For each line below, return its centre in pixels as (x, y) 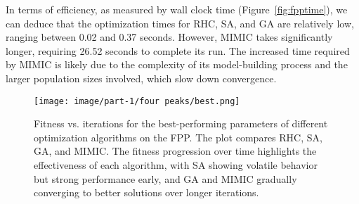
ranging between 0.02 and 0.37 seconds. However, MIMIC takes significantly (169, 37)
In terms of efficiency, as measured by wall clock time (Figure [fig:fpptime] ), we (177, 9)
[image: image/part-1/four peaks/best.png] (137, 101)
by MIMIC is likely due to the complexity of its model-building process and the (177, 64)
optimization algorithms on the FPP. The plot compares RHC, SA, (178, 137)
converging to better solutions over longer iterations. (146, 192)
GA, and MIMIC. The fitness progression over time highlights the (175, 151)
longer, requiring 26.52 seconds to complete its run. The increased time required (178, 50)
